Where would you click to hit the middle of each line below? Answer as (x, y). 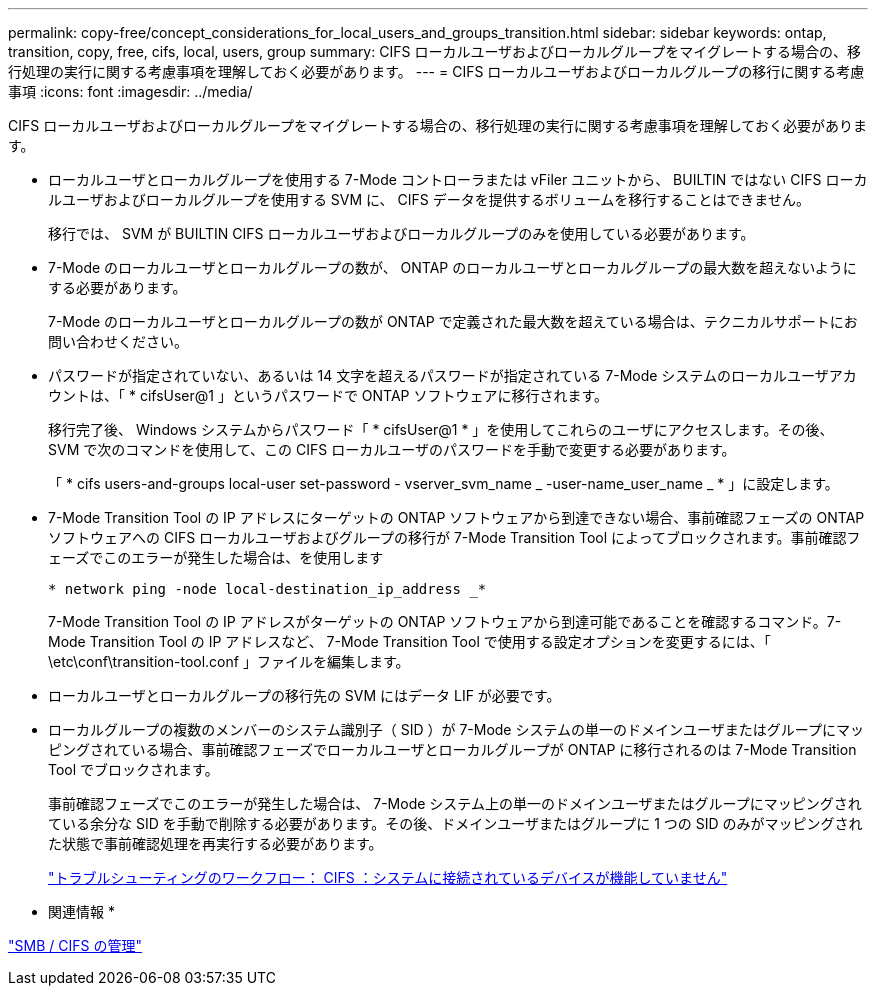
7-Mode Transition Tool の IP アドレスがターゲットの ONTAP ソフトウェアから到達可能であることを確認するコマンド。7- (445, 621)
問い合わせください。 (118, 341)
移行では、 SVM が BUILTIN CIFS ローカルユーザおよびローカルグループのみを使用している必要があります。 (401, 233)
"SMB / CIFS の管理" (75, 945)
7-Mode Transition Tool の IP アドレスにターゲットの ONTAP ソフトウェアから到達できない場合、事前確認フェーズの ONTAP (456, 517)
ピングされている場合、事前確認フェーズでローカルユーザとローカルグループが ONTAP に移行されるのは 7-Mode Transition (452, 749)
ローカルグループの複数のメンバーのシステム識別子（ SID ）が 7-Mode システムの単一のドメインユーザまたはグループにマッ (456, 729)
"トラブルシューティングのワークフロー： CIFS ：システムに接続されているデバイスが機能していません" (388, 877)
